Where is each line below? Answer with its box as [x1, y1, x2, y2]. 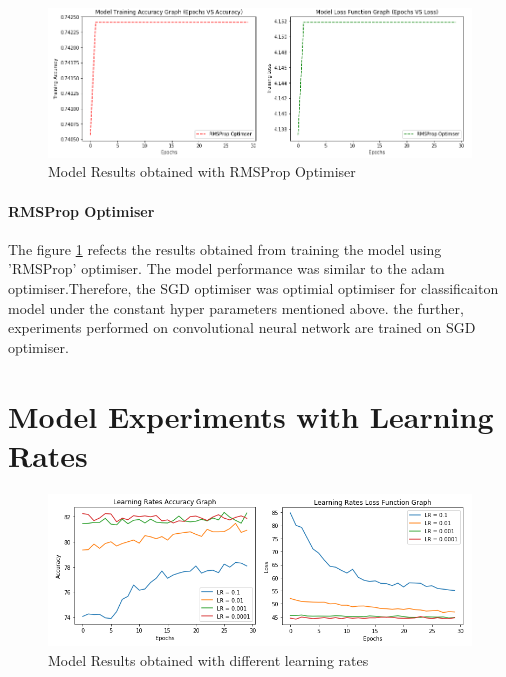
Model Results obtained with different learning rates [48, 649, 369, 670]
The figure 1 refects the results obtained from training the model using [8, 238, 442, 259]
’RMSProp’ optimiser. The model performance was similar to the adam [8, 258, 445, 279]
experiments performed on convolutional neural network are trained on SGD [8, 317, 476, 338]
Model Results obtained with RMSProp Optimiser [48, 161, 356, 182]
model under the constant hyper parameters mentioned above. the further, [8, 297, 464, 318]
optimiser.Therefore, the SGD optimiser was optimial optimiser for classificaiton [8, 278, 499, 298]
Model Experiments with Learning [8, 395, 494, 436]
